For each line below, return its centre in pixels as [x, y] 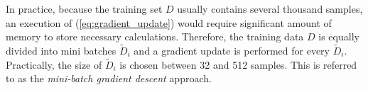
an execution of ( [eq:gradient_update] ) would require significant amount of [169, 22]
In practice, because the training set [84, 9]
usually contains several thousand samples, [270, 9]
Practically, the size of [54, 64]
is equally [339, 36]
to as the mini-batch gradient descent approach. [109, 78]
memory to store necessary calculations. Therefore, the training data [155, 36]
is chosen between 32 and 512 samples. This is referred [238, 64]
